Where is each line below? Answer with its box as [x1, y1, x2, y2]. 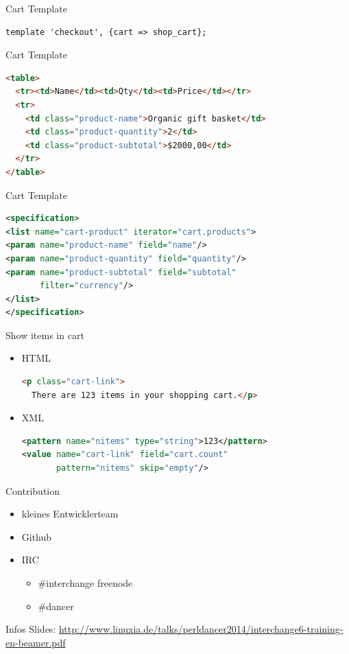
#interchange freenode [38, 576, 133, 589]
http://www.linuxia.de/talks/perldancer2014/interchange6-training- [58, 622, 344, 636]
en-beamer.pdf [5, 635, 66, 649]
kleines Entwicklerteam [21, 506, 119, 521]
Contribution [5, 483, 60, 498]
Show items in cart [5, 327, 84, 342]
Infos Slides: [5, 622, 56, 636]
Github [21, 529, 52, 544]
